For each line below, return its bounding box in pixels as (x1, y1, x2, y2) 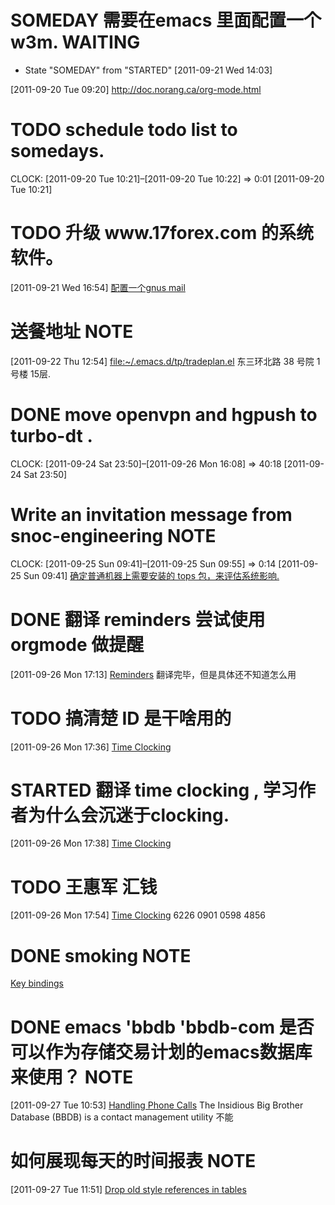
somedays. (10, 140, 105, 163)
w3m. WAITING (10, 31, 141, 54)
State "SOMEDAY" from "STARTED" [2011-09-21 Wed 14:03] (24, 64, 273, 76)
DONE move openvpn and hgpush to (10, 403, 318, 426)
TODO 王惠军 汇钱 (10, 876, 158, 898)
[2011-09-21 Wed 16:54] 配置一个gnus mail (10, 281, 186, 293)
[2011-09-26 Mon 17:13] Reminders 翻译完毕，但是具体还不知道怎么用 (10, 668, 297, 680)
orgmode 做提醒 (10, 633, 145, 656)
